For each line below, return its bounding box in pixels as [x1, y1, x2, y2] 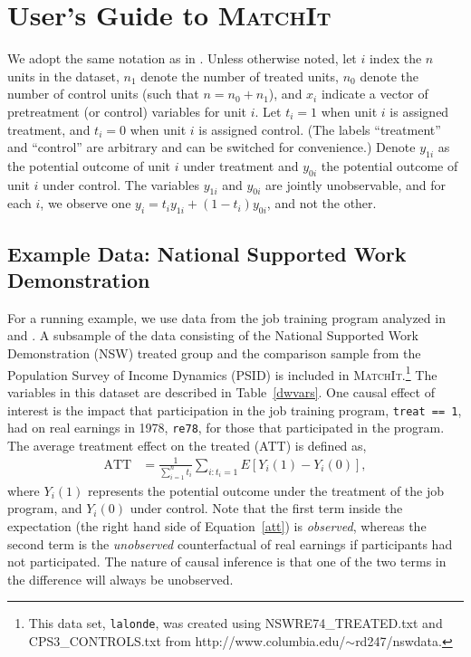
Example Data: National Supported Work [7, 239, 407, 267]
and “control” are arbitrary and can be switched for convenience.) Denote [7, 138, 416, 157]
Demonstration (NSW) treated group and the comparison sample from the [7, 344, 421, 363]
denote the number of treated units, [140, 66, 339, 85]
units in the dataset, [7, 66, 120, 85]
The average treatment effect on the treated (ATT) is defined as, [7, 435, 367, 454]
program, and [7, 499, 82, 518]
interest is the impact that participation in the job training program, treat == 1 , [7, 400, 462, 419]
